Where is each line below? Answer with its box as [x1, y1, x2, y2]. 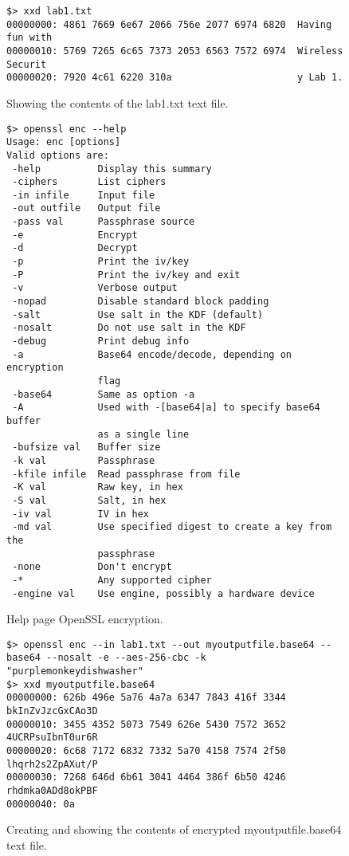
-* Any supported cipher [12, 574, 212, 586]
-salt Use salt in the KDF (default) [12, 308, 264, 320]
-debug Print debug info [12, 336, 190, 348]
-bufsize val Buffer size [12, 442, 161, 454]
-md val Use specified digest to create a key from [12, 521, 332, 533]
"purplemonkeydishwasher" [6, 666, 143, 677]
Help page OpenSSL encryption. [6, 611, 163, 627]
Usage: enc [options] [6, 136, 121, 148]
